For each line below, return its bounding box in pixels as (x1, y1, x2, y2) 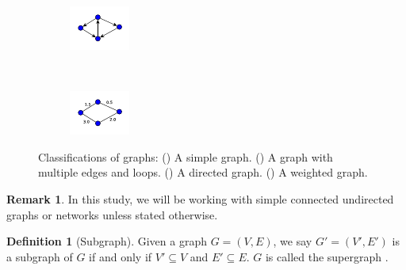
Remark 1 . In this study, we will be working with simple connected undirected (6, 190, 394, 207)
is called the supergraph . (265, 248, 389, 264)
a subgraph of (6, 248, 73, 264)
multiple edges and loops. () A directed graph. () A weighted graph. (38, 164, 368, 181)
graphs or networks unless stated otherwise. (6, 206, 218, 222)
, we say (273, 233, 312, 249)
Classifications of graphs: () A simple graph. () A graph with (38, 148, 333, 165)
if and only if (89, 248, 152, 264)
